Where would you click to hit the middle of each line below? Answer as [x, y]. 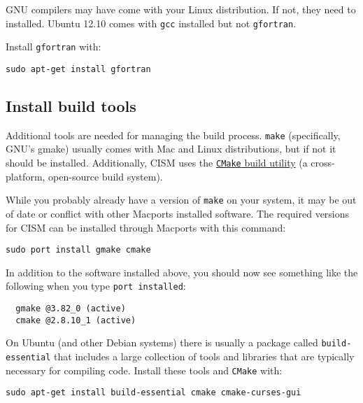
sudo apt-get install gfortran [78, 69]
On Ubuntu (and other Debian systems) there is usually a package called [162, 342]
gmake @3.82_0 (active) [71, 309]
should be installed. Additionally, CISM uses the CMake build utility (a [157, 163]
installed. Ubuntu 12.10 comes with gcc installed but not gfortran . [151, 23]
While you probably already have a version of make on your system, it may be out [181, 200]
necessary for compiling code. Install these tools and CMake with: [144, 370]
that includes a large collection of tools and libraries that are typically [204, 356]
